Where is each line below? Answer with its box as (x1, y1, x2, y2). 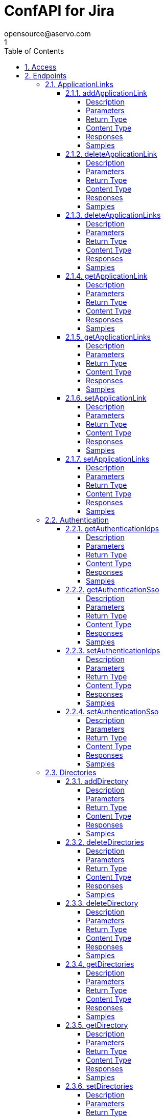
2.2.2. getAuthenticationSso (65, 585, 159, 594)
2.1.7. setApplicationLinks (65, 454, 150, 463)
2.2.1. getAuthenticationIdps (65, 524, 159, 533)
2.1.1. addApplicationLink (65, 88, 148, 97)
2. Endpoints (25, 71, 67, 80)
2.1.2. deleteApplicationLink (65, 149, 157, 158)
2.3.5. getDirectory (65, 1020, 128, 1029)
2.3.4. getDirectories (65, 959, 134, 968)
